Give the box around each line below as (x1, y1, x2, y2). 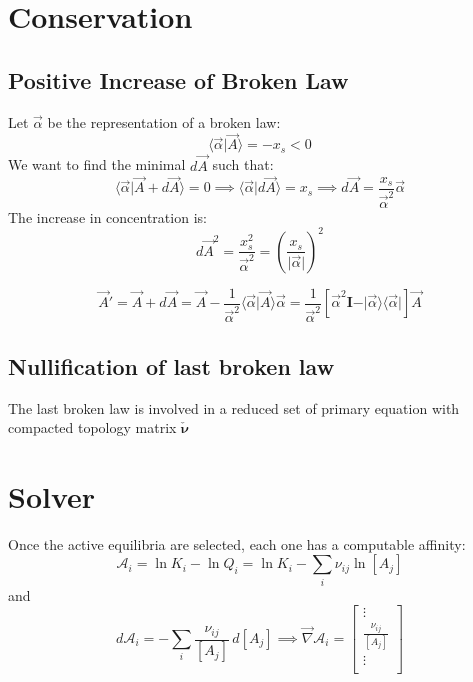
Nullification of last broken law (8, 350, 335, 381)
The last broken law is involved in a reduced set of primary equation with (8, 397, 460, 418)
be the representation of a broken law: (47, 111, 281, 132)
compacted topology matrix (8, 417, 177, 438)
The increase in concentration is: (8, 206, 207, 227)
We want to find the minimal (8, 154, 186, 175)
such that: (212, 154, 274, 175)
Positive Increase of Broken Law (8, 64, 349, 95)
